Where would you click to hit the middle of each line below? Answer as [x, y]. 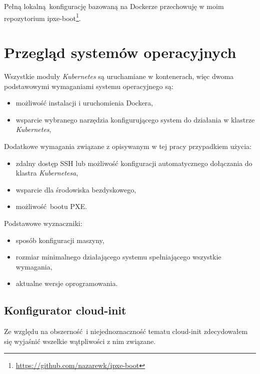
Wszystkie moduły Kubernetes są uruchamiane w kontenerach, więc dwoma [119, 76]
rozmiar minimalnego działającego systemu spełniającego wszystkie [118, 257]
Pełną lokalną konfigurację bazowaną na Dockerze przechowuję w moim [114, 6]
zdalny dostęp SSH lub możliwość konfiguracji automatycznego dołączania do [134, 163]
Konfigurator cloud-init [65, 310]
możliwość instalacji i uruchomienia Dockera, [84, 103]
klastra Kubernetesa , [47, 173]
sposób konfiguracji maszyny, [60, 240]
